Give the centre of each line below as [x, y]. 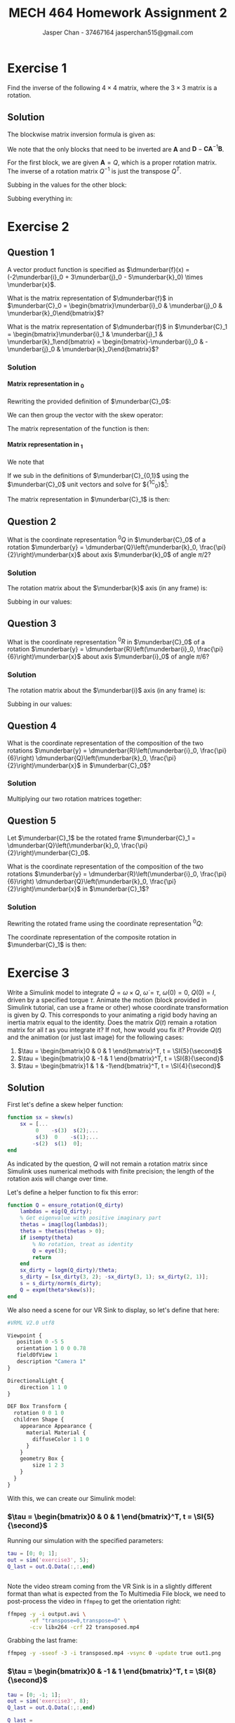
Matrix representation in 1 [45, 446]
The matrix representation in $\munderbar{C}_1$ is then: [89, 500]
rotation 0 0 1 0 [39, 1413]
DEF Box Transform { [38, 1407]
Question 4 [32, 726]
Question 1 [31, 253]
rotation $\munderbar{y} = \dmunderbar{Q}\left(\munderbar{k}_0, [103, 547]
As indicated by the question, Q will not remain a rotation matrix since [108, 1164]
